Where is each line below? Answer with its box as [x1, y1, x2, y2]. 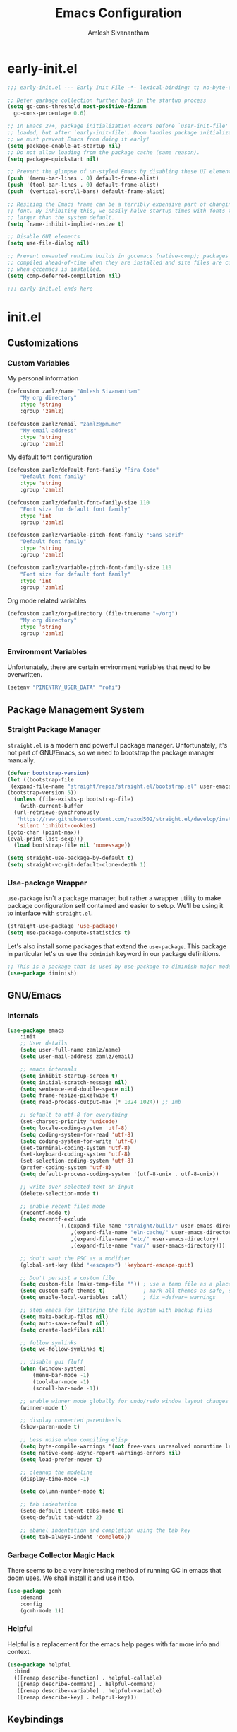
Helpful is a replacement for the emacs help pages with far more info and [7, 1639, 220, 1649]
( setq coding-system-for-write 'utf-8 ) [20, 1137, 138, 1145]
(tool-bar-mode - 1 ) [32, 1378, 90, 1385]
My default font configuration [7, 453, 93, 461]
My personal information [7, 374, 79, 383]
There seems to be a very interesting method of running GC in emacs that [7, 1566, 221, 1574]
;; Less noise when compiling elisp [20, 1436, 128, 1443]
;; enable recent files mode [20, 1202, 106, 1210]
